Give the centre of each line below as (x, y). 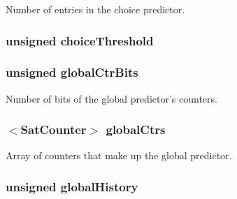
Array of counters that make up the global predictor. (119, 155)
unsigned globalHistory (72, 186)
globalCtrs (136, 130)
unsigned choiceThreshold (80, 40)
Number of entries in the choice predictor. (95, 9)
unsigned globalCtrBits (72, 72)
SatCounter (53, 130)
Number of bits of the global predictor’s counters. (112, 98)
